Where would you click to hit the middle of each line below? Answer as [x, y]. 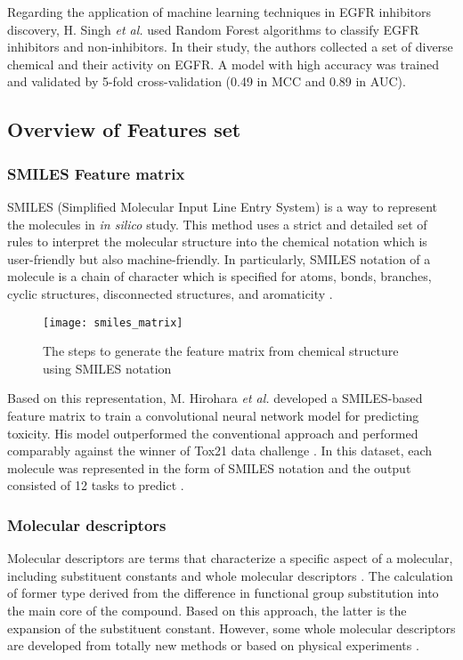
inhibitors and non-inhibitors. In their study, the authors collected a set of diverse [230, 47]
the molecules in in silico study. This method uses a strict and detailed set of [217, 224]
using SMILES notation [107, 368]
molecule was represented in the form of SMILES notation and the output [209, 467]
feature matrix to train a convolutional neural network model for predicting [213, 415]
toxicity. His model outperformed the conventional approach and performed [213, 433]
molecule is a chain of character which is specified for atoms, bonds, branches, [219, 276]
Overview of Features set [124, 129]
